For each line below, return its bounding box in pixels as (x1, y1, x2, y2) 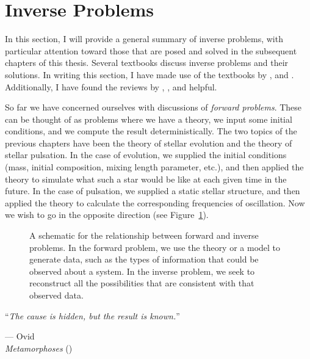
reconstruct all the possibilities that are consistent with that (29, 277, 254, 289)
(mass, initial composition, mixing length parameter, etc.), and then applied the (5, 161, 304, 173)
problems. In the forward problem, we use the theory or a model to (29, 241, 281, 253)
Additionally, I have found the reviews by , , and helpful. (5, 80, 217, 93)
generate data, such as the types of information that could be (29, 253, 259, 266)
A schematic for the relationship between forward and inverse (29, 229, 259, 242)
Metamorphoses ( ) (5, 341, 73, 354)
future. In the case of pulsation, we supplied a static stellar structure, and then (5, 184, 300, 197)
